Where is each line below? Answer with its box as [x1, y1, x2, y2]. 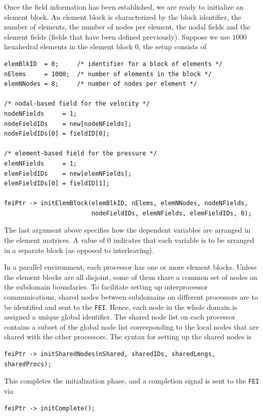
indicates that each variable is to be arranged [113, 235, 254, 245]
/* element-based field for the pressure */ [4, 150, 157, 157]
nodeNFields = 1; [4, 110, 77, 117]
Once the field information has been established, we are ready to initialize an [4, 2, 244, 12]
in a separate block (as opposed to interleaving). [4, 244, 154, 255]
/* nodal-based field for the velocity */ [4, 100, 150, 108]
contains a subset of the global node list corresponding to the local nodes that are [4, 321, 259, 332]
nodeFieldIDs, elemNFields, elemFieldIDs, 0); [91, 209, 252, 217]
